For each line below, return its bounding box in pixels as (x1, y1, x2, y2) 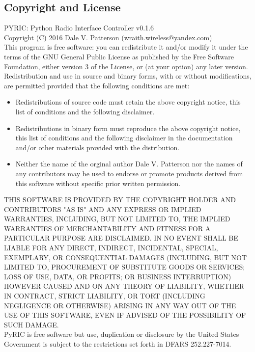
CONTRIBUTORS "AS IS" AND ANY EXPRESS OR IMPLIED (4, 204, 201, 214)
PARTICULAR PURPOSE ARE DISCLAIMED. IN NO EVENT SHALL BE (4, 233, 238, 243)
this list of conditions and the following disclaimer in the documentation (15, 133, 233, 143)
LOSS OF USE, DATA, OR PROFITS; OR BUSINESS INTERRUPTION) (4, 271, 231, 281)
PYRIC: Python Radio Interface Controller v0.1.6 (4, 23, 154, 33)
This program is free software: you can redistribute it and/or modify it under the (4, 42, 248, 52)
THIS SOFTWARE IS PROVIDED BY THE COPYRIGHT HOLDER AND (4, 194, 236, 205)
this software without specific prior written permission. (15, 178, 181, 188)
